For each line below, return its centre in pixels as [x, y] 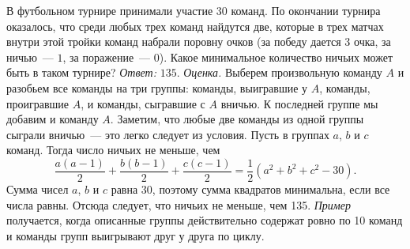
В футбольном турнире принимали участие [110, 10]
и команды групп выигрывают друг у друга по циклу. [135, 235]
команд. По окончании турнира [306, 10]
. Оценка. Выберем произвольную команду [279, 72]
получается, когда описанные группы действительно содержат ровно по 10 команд [205, 220]
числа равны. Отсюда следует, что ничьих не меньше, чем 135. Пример [179, 204]
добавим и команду [53, 119]
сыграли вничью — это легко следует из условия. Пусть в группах [168, 134]
